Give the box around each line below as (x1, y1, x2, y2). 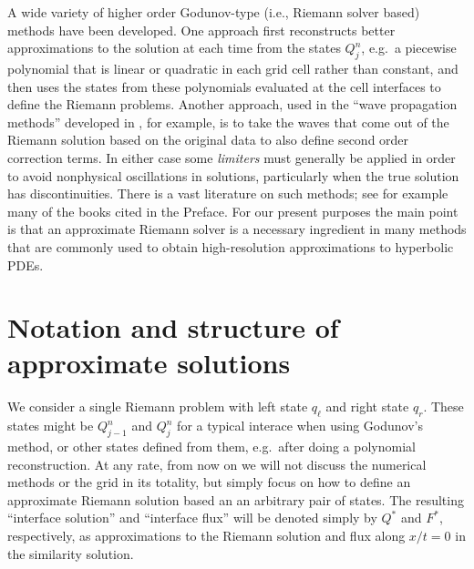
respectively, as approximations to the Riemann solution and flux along (7, 525, 406, 544)
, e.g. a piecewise (361, 38, 457, 57)
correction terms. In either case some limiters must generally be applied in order (7, 147, 456, 167)
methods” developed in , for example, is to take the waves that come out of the (7, 112, 449, 131)
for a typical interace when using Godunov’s (177, 416, 423, 435)
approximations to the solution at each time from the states (7, 38, 341, 57)
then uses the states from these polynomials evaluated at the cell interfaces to (7, 76, 441, 96)
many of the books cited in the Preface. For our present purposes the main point (7, 201, 459, 220)
